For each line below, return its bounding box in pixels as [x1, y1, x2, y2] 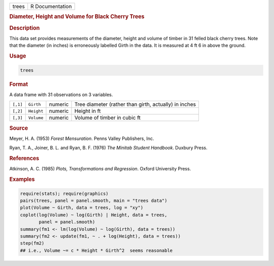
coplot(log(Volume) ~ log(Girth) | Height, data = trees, [20, 212, 167, 218]
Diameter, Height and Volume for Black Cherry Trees [9, 13, 145, 20]
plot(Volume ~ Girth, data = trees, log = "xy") [20, 205, 144, 211]
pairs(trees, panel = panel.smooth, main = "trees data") [20, 197, 167, 203]
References [9, 155, 40, 162]
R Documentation [30, 3, 72, 10]
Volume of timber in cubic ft [74, 114, 141, 122]
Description [9, 24, 40, 32]
